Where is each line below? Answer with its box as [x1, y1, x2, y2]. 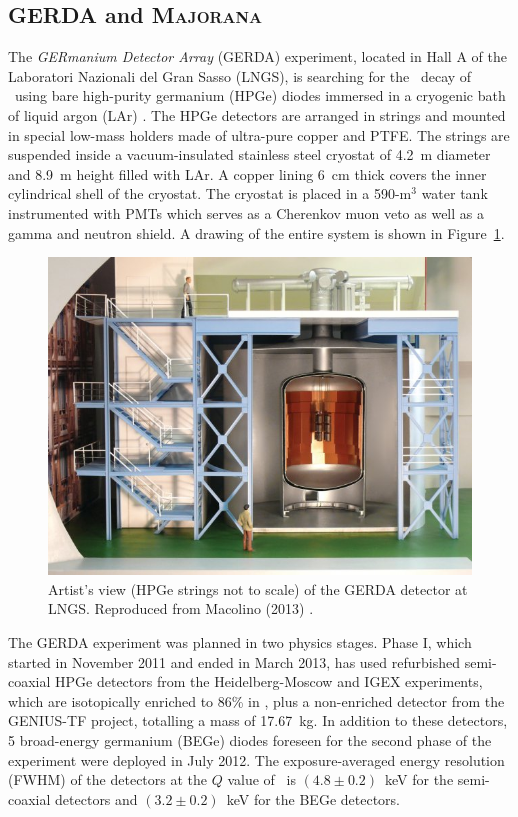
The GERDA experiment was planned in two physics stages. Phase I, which [8, 632, 472, 653]
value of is [227, 769, 296, 790]
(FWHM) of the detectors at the [8, 769, 208, 790]
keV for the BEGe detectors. [226, 788, 400, 809]
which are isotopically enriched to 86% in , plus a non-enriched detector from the [8, 690, 505, 711]
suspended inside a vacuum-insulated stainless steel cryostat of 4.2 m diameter [8, 144, 491, 165]
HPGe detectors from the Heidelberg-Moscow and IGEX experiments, [55, 671, 483, 692]
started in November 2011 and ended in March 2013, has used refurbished [8, 651, 461, 672]
